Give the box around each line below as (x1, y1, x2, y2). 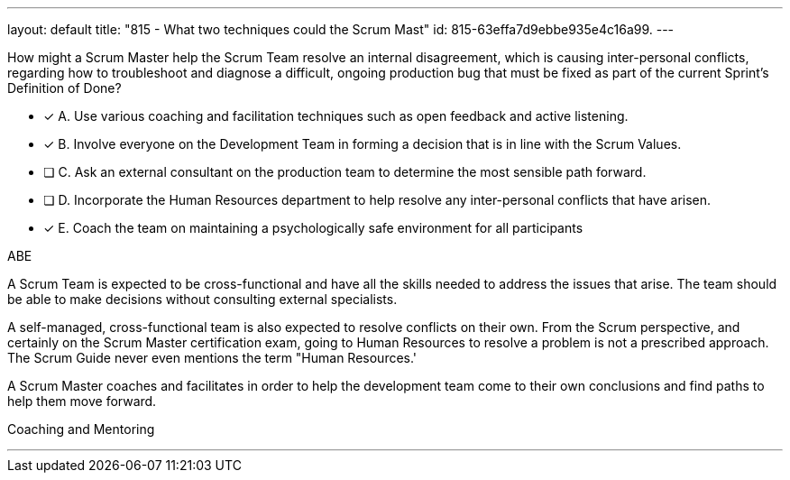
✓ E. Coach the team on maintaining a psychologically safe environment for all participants (43, 220, 583, 235)
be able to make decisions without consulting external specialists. (7, 291, 398, 307)
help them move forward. (7, 393, 157, 409)
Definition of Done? (7, 80, 122, 96)
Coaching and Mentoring (7, 421, 155, 437)
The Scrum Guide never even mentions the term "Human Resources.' (7, 350, 418, 365)
